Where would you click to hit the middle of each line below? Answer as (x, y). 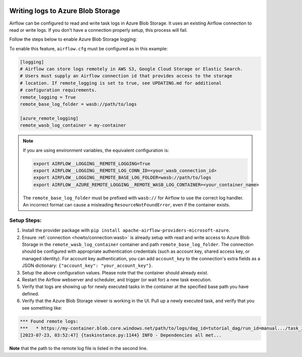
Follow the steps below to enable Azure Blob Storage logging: (73, 39)
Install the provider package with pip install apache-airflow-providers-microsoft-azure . (126, 230)
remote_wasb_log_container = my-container (73, 125)
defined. (31, 294)
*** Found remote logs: (49, 321)
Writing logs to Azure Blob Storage (65, 11)
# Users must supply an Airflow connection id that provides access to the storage (126, 76)
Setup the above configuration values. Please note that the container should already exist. (115, 272)
